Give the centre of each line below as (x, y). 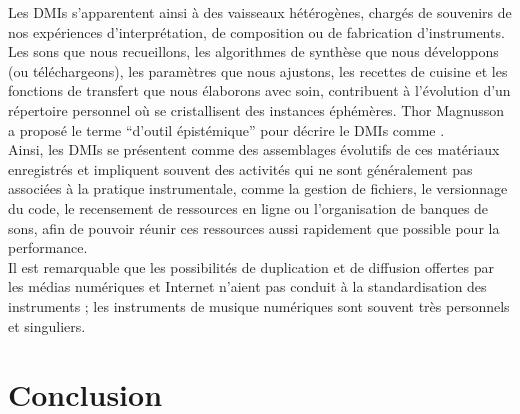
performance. (48, 247)
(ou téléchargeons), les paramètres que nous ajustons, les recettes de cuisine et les (258, 70)
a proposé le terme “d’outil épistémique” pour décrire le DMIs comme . (226, 129)
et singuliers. (47, 325)
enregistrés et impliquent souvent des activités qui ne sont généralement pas (240, 168)
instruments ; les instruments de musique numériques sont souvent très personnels (259, 305)
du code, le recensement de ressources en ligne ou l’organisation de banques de (248, 207)
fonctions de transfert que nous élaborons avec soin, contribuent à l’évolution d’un (259, 90)
